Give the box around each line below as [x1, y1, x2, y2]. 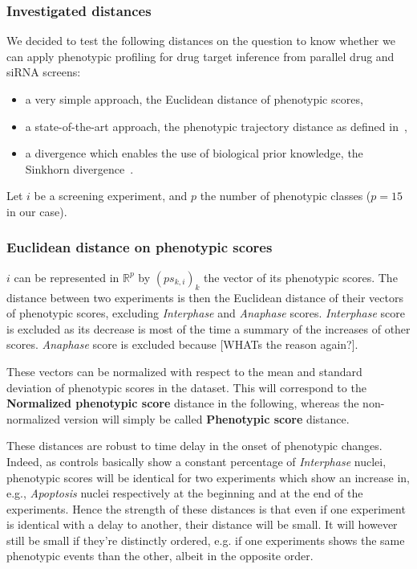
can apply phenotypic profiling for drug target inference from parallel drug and [6, 47, 395, 64]
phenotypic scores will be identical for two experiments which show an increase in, [6, 469, 410, 485]
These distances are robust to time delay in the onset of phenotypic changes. [6, 437, 383, 454]
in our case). [6, 203, 67, 219]
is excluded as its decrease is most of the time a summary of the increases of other [6, 320, 411, 337]
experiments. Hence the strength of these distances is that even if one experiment [6, 500, 406, 517]
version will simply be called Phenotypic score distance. [63, 410, 350, 427]
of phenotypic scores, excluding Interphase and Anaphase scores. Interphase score [6, 305, 405, 321]
